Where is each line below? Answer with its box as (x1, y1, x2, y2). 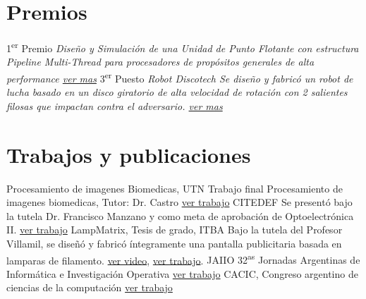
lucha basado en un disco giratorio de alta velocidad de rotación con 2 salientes (6, 85, 348, 99)
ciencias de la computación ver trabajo (6, 280, 173, 295)
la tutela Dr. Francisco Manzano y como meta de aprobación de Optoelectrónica (6, 208, 354, 223)
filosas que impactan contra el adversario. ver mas (6, 98, 223, 113)
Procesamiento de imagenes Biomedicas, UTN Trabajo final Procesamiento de (6, 181, 343, 195)
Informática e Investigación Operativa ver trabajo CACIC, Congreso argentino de (6, 266, 358, 281)
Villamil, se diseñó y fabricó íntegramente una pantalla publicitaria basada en (6, 236, 342, 250)
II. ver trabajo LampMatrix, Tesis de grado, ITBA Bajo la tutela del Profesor (6, 222, 343, 237)
